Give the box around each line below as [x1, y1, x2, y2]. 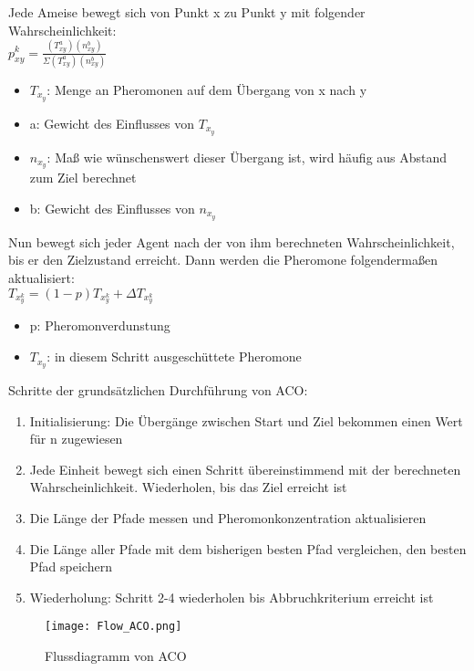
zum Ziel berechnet [29, 168, 137, 187]
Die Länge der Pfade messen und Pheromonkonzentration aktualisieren [29, 508, 427, 527]
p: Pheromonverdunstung [29, 316, 170, 335]
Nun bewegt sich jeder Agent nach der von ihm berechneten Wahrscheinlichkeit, [8, 232, 455, 251]
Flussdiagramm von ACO [45, 645, 187, 665]
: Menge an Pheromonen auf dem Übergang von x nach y [46, 79, 367, 99]
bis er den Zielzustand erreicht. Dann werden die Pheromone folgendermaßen [8, 250, 438, 269]
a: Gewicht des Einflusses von [29, 113, 195, 132]
